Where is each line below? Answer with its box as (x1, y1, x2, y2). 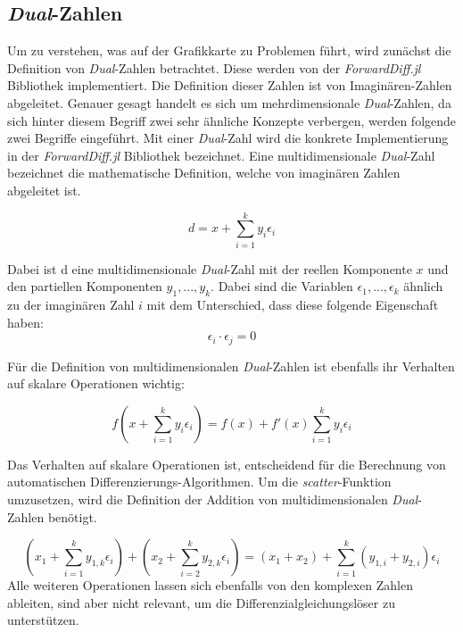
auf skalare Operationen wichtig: (7, 374, 185, 393)
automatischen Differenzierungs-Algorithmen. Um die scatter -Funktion (7, 472, 392, 491)
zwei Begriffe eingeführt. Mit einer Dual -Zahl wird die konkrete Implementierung (7, 129, 449, 147)
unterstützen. (7, 611, 79, 629)
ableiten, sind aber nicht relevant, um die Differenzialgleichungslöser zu (7, 593, 395, 611)
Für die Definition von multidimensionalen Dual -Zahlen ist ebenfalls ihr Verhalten (7, 356, 455, 375)
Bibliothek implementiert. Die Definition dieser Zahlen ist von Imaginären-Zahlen (7, 76, 452, 95)
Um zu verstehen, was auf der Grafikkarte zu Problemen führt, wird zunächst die (7, 41, 451, 60)
